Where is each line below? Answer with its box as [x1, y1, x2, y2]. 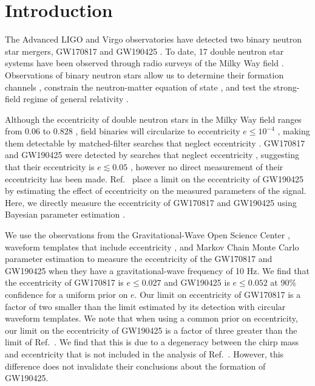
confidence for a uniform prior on [5, 288, 128, 300]
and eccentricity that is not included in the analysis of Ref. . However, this [5, 347, 284, 360]
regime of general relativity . [23, 92, 129, 105]
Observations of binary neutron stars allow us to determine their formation [5, 68, 284, 81]
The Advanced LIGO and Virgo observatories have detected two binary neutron [5, 33, 302, 46]
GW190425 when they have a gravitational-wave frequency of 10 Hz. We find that [5, 264, 310, 277]
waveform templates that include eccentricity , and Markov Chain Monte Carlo [5, 240, 299, 253]
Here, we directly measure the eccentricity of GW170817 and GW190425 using [5, 196, 297, 209]
